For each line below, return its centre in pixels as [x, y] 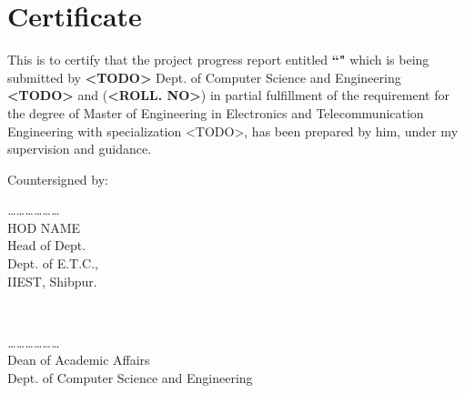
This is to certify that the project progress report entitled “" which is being [218, 60]
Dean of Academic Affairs [79, 360]
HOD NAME [44, 227]
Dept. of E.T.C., [53, 263]
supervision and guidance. [80, 149]
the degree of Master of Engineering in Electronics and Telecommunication [216, 112]
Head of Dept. [47, 245]
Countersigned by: [58, 179]
